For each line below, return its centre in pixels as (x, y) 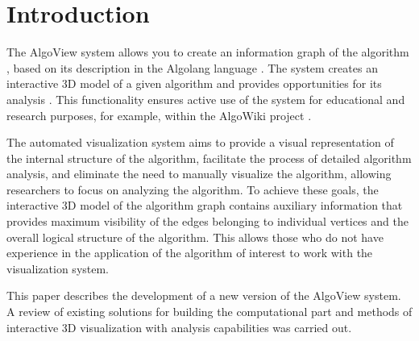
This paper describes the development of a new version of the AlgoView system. (204, 295)
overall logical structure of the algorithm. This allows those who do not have (195, 237)
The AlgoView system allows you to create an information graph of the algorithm (208, 52)
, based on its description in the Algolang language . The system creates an (192, 67)
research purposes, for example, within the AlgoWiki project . (159, 115)
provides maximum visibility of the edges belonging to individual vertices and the (207, 221)
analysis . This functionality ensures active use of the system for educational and (206, 99)
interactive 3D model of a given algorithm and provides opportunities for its (194, 83)
